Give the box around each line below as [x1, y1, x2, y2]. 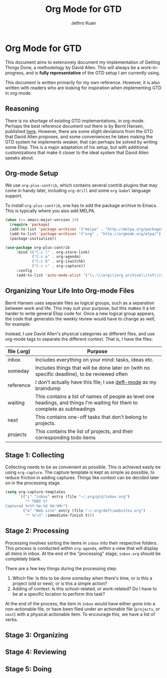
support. [5, 193, 23, 199]
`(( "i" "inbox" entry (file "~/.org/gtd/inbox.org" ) [18, 494, 130, 499]
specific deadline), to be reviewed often [35, 370, 128, 377]
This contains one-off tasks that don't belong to [35, 413, 148, 420]
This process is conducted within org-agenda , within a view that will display [5, 545, 159, 551]
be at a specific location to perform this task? [12, 591, 105, 597]
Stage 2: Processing [5, 527, 69, 535]
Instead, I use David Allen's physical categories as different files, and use [5, 330, 155, 337]
